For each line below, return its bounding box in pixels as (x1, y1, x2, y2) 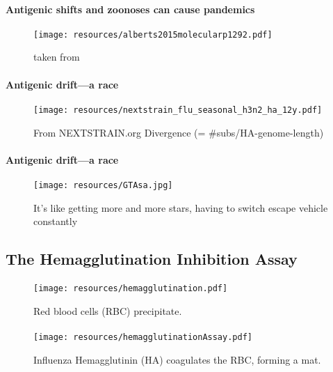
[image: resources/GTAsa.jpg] (33, 180, 173, 190)
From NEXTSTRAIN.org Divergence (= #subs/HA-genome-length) (33, 125, 324, 139)
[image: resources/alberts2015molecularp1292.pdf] (33, 29, 273, 40)
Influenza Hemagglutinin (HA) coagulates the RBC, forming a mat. (33, 352, 321, 366)
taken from (33, 49, 80, 64)
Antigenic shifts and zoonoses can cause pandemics (6, 1, 255, 16)
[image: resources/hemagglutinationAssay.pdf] (33, 332, 252, 342)
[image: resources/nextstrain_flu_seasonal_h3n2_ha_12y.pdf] (33, 104, 323, 115)
